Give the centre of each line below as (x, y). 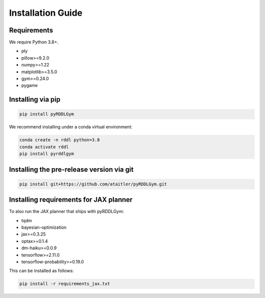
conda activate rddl (44, 147)
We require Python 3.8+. (34, 42)
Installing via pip (35, 100)
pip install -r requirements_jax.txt (65, 284)
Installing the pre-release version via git (71, 169)
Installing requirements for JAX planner (71, 200)
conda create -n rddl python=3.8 (60, 140)
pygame (29, 86)
